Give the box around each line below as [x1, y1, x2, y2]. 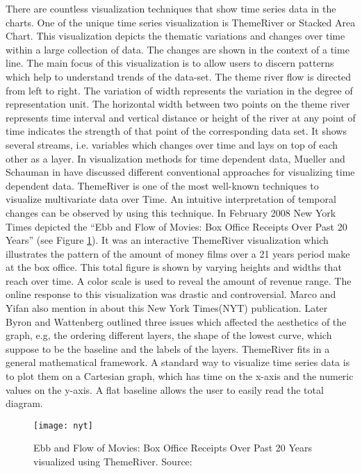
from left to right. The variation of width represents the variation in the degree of [6, 83, 353, 97]
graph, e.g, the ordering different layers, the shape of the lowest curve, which [6, 328, 332, 342]
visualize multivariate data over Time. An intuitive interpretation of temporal [6, 192, 336, 206]
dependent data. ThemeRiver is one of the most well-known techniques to [6, 178, 319, 192]
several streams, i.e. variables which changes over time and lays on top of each [6, 137, 338, 151]
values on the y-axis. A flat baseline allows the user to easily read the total [6, 382, 324, 397]
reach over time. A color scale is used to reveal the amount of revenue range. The [6, 273, 352, 288]
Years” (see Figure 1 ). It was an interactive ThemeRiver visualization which [6, 233, 329, 247]
